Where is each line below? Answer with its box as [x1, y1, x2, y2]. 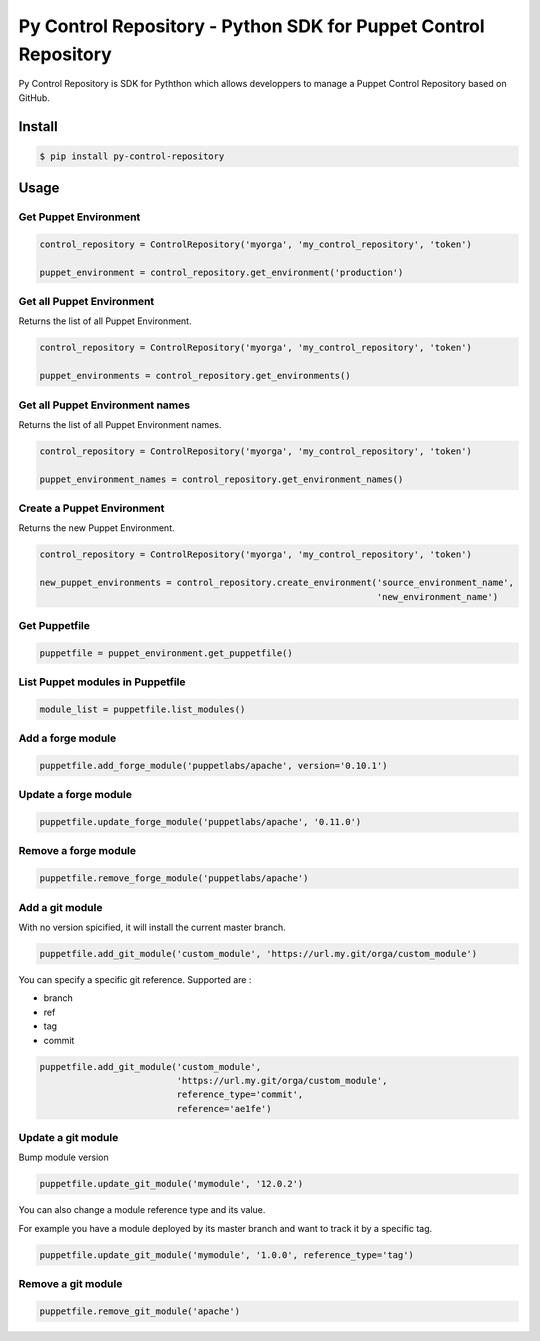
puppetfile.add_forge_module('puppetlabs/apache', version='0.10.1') [39, 760, 388, 771]
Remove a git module [18, 1277, 123, 1291]
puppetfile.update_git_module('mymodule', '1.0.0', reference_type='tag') [39, 1249, 415, 1260]
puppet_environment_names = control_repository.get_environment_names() [39, 473, 404, 485]
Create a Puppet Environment [18, 501, 165, 515]
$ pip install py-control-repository [39, 150, 225, 162]
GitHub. [18, 91, 50, 104]
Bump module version [18, 1151, 109, 1164]
